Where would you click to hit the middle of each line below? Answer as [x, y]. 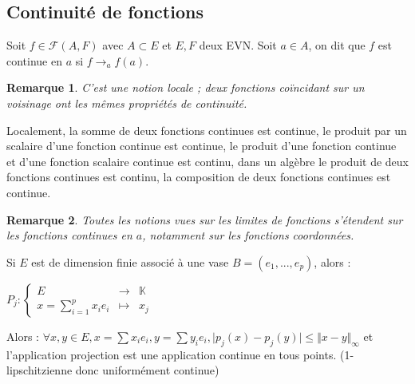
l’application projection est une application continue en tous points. [172, 354]
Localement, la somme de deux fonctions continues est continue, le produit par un [207, 130]
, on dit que [337, 45]
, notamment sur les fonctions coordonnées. [248, 235]
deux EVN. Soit [238, 45]
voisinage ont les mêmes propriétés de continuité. [127, 103]
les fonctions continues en [69, 235]
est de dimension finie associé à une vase [130, 261]
